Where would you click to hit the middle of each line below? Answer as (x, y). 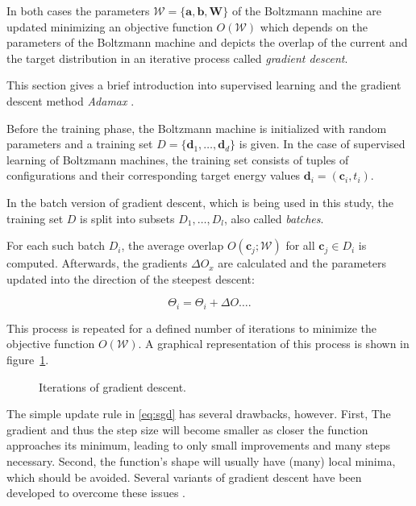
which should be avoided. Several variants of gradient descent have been (184, 477)
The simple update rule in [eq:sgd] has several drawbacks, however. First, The (199, 414)
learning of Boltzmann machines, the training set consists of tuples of (178, 159)
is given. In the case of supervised (322, 144)
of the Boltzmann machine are (306, 10)
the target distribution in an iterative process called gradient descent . (177, 58)
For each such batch (56, 245)
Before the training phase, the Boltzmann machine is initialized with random (197, 128)
